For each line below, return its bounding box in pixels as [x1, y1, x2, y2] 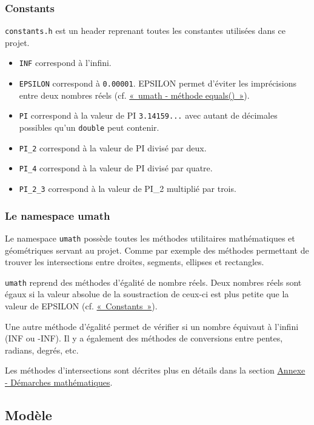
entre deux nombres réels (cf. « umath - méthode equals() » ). [19, 88, 250, 101]
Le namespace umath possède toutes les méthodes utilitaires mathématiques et [5, 231, 295, 244]
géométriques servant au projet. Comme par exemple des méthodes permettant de [5, 243, 309, 256]
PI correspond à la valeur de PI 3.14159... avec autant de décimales [19, 109, 278, 122]
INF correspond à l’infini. [19, 56, 112, 69]
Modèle [5, 405, 52, 424]
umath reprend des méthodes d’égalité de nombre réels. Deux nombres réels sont [5, 275, 302, 288]
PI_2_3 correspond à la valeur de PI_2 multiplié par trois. [19, 182, 236, 194]
